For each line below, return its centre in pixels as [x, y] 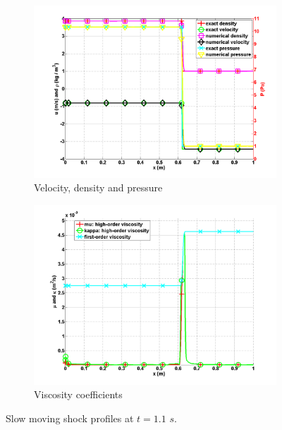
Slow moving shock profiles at [70, 418]
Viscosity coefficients [78, 394]
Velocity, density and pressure [98, 187]
